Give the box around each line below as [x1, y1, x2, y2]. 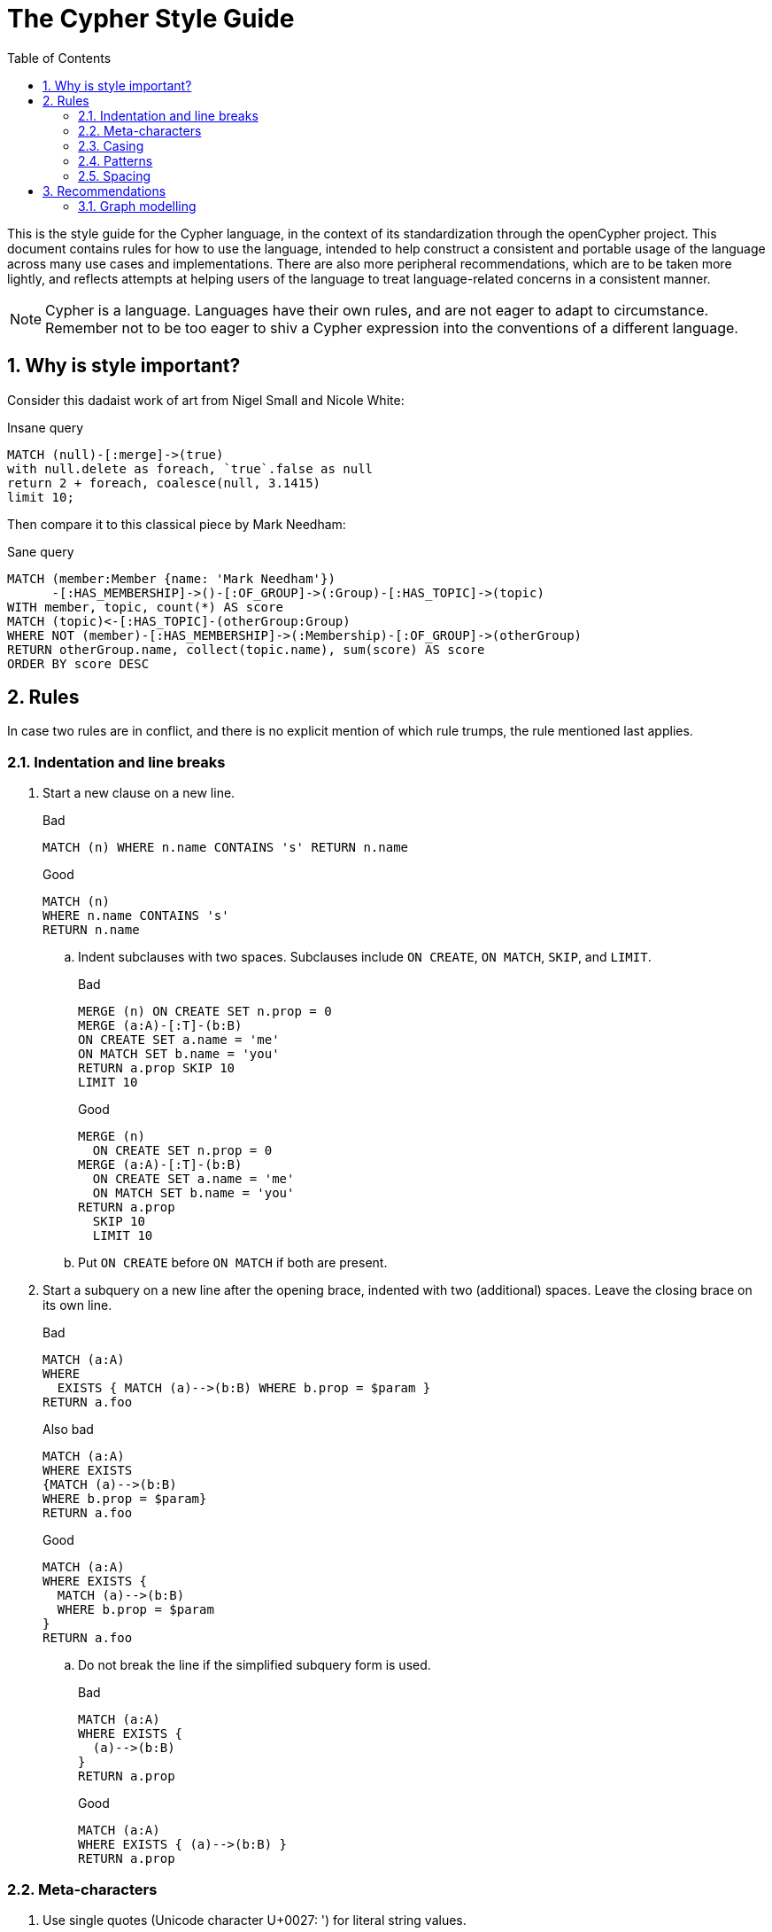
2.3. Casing [78, 137, 144, 153]
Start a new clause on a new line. [42, 785, 235, 801]
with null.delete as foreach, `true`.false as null [7, 461, 374, 476]
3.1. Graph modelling [78, 198, 197, 214]
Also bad [42, 1422, 94, 1437]
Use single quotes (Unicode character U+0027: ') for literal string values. [42, 1912, 467, 1928]
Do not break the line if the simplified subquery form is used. [78, 1657, 431, 1673]
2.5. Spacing [78, 167, 151, 183]
